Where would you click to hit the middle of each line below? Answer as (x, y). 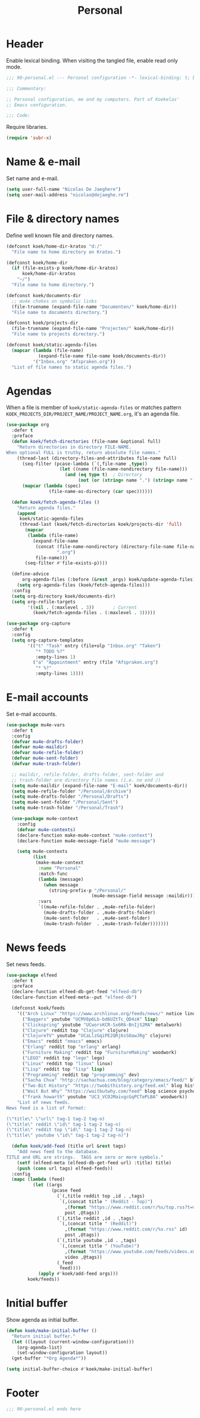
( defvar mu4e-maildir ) (40, 747)
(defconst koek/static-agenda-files (51, 345)
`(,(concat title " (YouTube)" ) (99, 1246)
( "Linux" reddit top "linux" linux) (67, 1063)
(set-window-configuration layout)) (62, 1353)
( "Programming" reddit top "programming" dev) (81, 1075)
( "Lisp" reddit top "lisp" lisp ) (63, 1069)
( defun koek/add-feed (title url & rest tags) (69, 1146)
